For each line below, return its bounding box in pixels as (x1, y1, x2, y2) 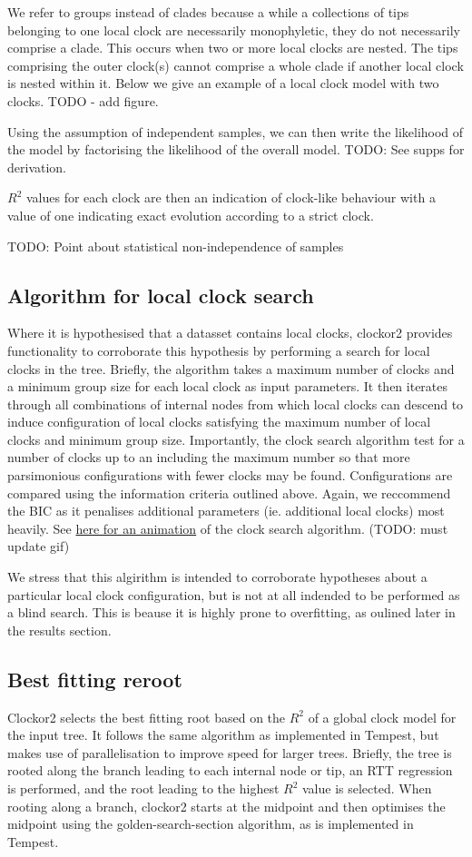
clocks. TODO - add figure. (7, 91, 159, 110)
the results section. (7, 620, 112, 639)
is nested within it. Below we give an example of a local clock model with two (7, 74, 439, 93)
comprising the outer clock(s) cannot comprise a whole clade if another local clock (7, 55, 464, 74)
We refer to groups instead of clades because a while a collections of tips (7, 3, 409, 21)
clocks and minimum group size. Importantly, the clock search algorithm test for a (7, 429, 465, 448)
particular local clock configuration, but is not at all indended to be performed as (7, 585, 460, 604)
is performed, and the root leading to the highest (7, 779, 280, 797)
